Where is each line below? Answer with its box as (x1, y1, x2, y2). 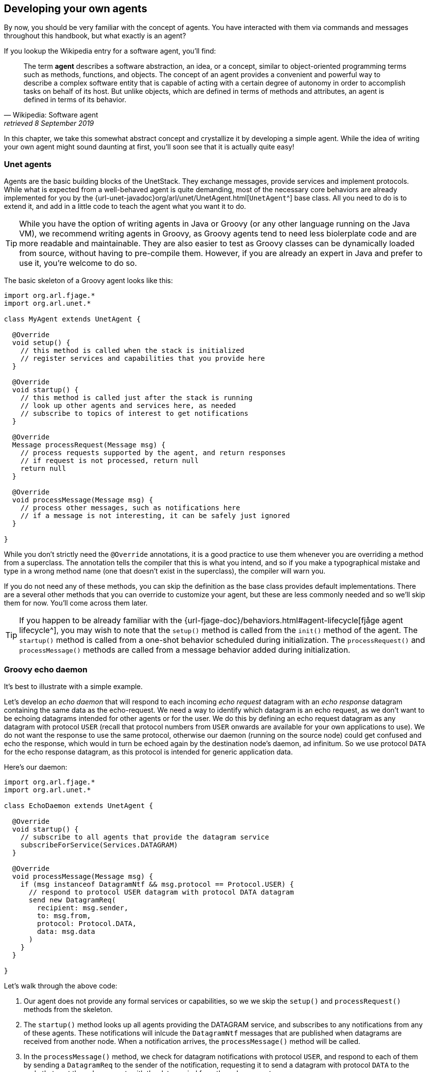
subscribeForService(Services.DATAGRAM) (20, 840, 178, 849)
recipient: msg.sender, (37, 903, 128, 912)
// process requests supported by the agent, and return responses (20, 449, 286, 457)
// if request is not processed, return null (20, 457, 199, 465)
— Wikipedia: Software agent (4, 111, 98, 119)
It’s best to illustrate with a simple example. (4, 682, 143, 691)
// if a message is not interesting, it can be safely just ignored (20, 512, 290, 520)
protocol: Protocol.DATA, (37, 919, 137, 927)
